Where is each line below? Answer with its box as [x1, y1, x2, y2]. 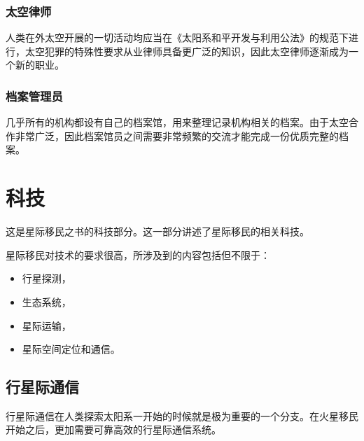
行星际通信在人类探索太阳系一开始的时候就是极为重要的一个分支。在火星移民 [6, 408, 358, 423]
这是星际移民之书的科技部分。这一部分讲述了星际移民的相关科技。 [6, 224, 309, 239]
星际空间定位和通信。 [22, 342, 120, 356]
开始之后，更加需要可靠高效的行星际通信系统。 [6, 422, 221, 437]
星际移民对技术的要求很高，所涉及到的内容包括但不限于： [6, 247, 270, 262]
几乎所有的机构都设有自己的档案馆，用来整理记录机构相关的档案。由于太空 [6, 115, 349, 129]
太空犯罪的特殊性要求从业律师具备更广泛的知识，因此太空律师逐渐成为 [24, 43, 349, 58]
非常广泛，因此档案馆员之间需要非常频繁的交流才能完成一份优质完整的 [15, 128, 339, 143]
